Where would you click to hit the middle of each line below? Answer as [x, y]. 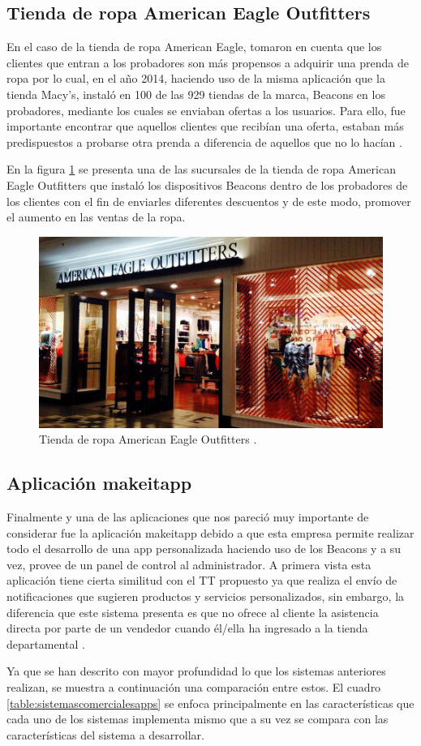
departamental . [46, 643]
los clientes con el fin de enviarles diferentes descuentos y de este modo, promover [209, 201]
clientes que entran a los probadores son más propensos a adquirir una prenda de [208, 62]
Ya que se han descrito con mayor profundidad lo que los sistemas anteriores [196, 671]
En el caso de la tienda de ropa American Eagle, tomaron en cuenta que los [194, 47]
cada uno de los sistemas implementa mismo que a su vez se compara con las [198, 719]
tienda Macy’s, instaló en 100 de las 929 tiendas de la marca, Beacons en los [196, 94]
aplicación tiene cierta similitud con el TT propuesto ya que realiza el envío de [202, 580]
